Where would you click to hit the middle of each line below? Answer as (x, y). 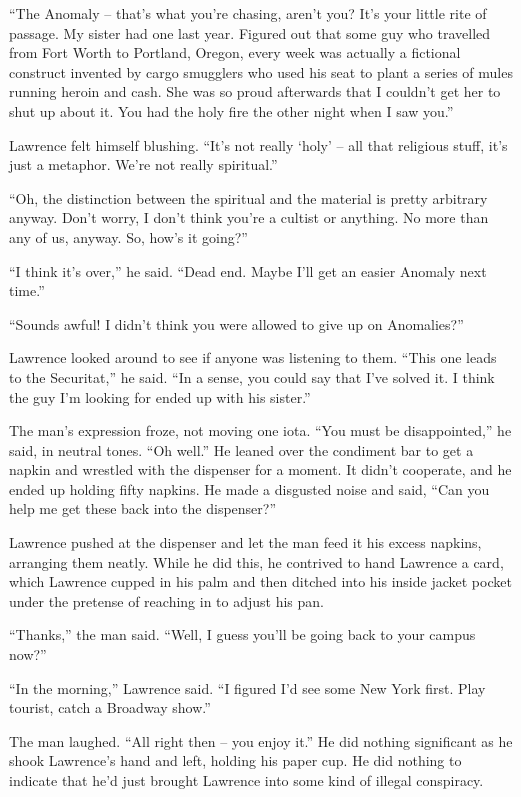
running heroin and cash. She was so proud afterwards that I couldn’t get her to (255, 91)
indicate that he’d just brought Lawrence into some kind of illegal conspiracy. (246, 780)
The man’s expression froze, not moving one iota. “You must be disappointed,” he (260, 430)
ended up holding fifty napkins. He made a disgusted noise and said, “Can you (249, 488)
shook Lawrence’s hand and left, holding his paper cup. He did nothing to (235, 760)
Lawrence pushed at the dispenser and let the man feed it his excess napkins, (245, 542)
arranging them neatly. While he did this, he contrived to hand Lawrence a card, (256, 561)
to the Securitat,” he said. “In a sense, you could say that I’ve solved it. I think (252, 376)
